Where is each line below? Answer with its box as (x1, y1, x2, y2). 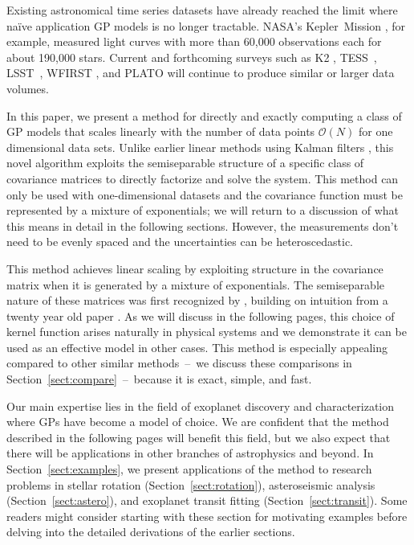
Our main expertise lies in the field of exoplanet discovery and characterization (6, 397, 395, 414)
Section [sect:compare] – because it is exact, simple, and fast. (6, 371, 312, 387)
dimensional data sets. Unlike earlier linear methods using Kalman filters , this (6, 138, 394, 155)
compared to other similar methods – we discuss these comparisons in (6, 354, 352, 371)
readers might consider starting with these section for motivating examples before (6, 507, 408, 524)
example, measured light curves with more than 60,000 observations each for (6, 33, 382, 50)
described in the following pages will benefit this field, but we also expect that (6, 428, 391, 445)
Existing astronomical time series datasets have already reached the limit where (6, 2, 398, 18)
